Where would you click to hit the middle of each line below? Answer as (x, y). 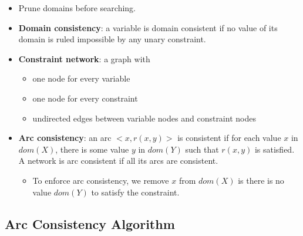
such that (202, 149)
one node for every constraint (85, 98)
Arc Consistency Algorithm (90, 223)
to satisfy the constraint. (135, 192)
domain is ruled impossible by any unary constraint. (112, 39)
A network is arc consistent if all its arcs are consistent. (118, 161)
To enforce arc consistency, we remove (101, 180)
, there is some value (92, 149)
